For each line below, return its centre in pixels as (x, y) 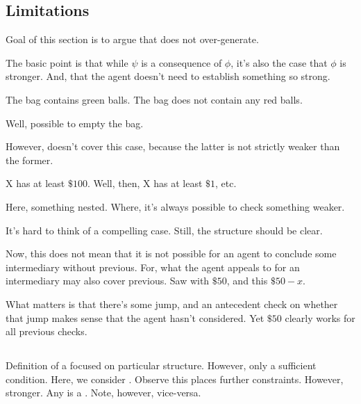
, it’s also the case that (279, 62)
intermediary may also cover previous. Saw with (108, 281)
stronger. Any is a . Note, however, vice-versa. (103, 393)
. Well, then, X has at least (145, 183)
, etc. (226, 183)
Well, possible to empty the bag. (75, 123)
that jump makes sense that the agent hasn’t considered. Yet (135, 317)
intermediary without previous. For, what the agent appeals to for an (153, 267)
